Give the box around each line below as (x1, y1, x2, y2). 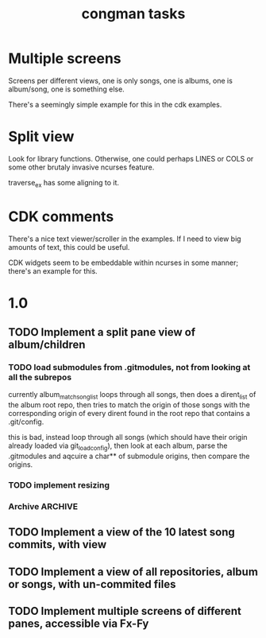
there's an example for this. (8, 266, 98, 275)
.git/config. (8, 417, 44, 426)
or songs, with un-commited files (8, 578, 176, 591)
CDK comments (8, 208, 114, 225)
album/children (8, 338, 86, 352)
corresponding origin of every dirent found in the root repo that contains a (8, 409, 250, 418)
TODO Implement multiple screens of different (8, 605, 242, 618)
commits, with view (8, 538, 107, 551)
